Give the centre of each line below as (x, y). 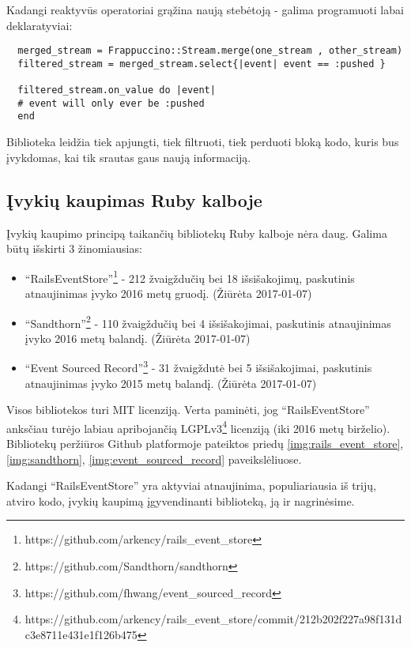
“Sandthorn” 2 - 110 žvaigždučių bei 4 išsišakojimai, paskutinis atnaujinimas (208, 322)
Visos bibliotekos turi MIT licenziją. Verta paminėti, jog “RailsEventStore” (188, 410)
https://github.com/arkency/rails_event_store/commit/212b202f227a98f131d (213, 619)
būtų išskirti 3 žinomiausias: (74, 248)
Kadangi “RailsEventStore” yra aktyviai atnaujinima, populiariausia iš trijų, (191, 485)
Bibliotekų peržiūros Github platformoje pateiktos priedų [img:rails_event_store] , (205, 444)
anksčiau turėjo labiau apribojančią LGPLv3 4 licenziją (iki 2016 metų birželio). (198, 427)
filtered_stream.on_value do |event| (117, 90)
